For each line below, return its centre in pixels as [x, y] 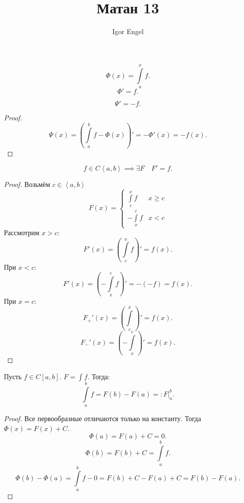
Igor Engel [128, 31]
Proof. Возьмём [27, 184]
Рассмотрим [22, 233]
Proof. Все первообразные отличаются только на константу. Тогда [103, 418]
